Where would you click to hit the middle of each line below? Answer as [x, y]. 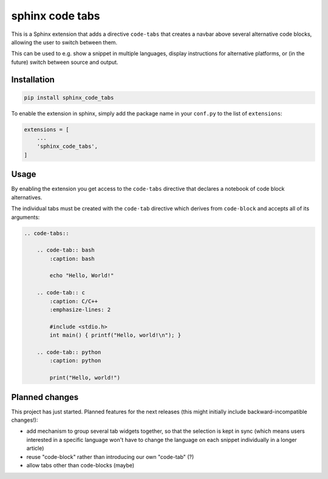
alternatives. [27, 197]
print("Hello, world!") [85, 378]
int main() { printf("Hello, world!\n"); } [115, 335]
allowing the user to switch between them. [64, 42]
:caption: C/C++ [74, 301]
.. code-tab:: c [61, 293]
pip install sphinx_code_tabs [69, 98]
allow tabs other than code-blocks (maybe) [80, 465]
